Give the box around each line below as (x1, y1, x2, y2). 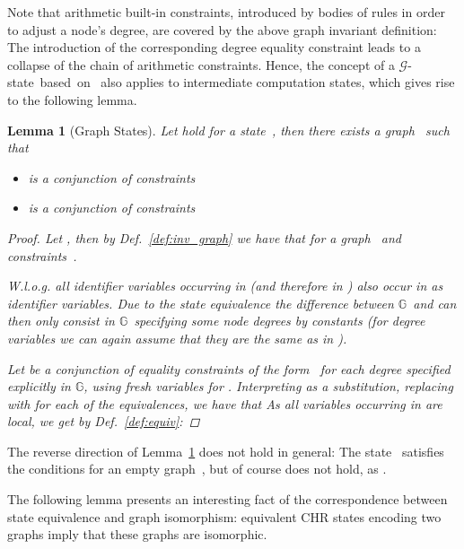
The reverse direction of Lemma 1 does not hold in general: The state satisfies (7, 441, 444, 460)
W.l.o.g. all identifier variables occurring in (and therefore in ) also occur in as (7, 276, 443, 295)
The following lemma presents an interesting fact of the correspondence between (7, 490, 448, 509)
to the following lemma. (7, 90, 137, 109)
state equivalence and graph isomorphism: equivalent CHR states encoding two (7, 507, 442, 526)
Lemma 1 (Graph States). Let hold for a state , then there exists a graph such (7, 120, 450, 139)
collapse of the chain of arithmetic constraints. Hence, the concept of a (7, 55, 395, 74)
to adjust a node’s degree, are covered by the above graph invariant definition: (7, 20, 437, 39)
